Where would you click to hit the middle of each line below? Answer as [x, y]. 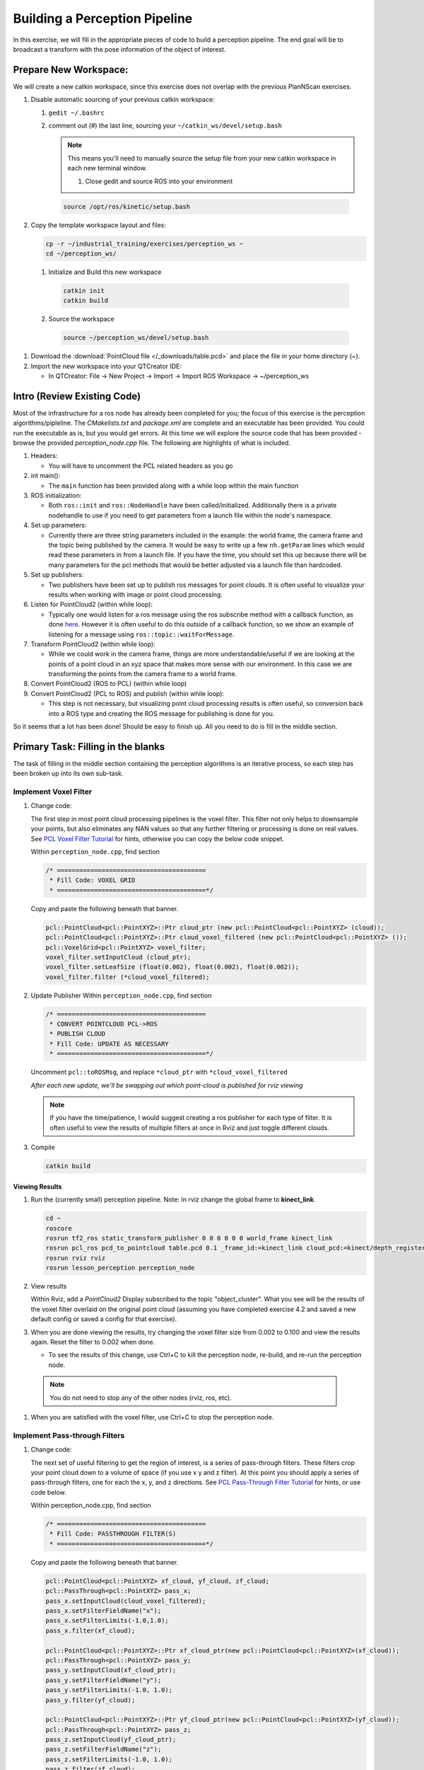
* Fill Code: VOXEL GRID [93, 880]
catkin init [84, 291]
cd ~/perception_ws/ [81, 253]
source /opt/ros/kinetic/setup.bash [127, 206]
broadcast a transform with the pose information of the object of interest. [119, 49]
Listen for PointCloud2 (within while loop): [92, 605]
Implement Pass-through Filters [69, 1435]
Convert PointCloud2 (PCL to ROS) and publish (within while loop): [128, 693]
